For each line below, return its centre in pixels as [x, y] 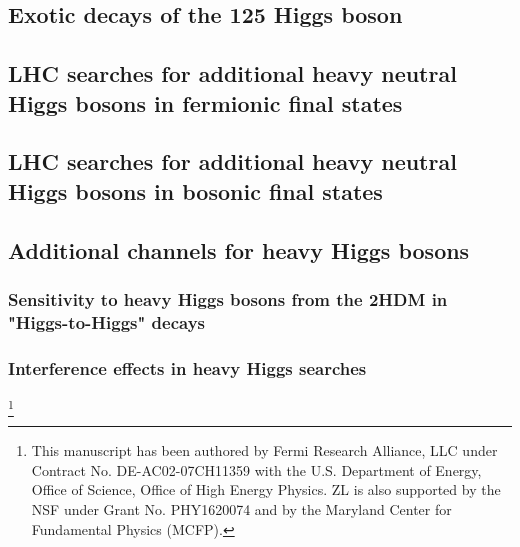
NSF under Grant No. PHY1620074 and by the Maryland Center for [241, 509]
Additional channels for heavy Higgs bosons [239, 249]
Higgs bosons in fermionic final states [205, 102]
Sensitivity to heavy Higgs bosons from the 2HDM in [228, 298]
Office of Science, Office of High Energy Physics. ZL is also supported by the [266, 489]
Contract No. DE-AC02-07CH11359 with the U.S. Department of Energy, [256, 469]
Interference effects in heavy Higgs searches [187, 367]
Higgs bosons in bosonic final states [195, 190]
